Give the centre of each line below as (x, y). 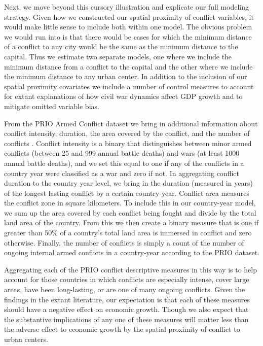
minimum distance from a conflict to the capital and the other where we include (128, 66)
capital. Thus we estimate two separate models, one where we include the (118, 56)
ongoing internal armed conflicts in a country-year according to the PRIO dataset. (132, 252)
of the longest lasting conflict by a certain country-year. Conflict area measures (127, 193)
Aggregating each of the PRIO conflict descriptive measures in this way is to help (131, 269)
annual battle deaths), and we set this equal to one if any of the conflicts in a (124, 163)
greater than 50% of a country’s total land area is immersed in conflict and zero (128, 233)
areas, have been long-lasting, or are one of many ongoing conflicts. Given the (125, 289)
